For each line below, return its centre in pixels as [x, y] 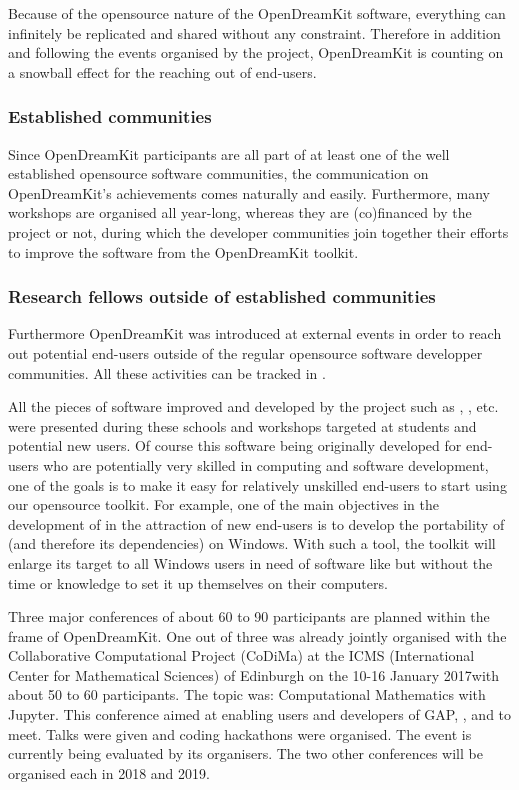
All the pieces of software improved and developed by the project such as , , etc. [253, 406]
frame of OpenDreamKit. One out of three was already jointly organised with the [257, 635]
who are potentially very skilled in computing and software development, [266, 464]
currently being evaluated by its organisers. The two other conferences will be [245, 753]
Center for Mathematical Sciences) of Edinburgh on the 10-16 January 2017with [254, 674]
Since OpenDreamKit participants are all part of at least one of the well [229, 153]
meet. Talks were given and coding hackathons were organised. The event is [240, 733]
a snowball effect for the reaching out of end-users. [162, 71]
